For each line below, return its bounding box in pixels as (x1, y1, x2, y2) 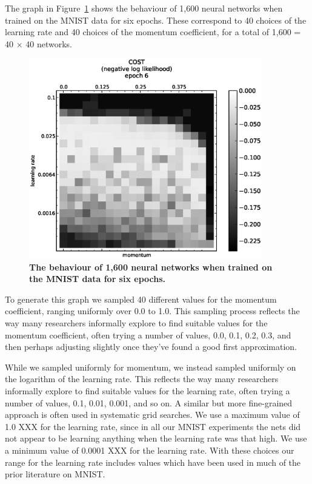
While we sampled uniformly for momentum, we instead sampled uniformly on (5, 360, 296, 373)
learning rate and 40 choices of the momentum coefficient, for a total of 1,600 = (5, 25, 301, 38)
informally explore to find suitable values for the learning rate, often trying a (5, 384, 290, 397)
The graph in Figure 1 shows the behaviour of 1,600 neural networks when (5, 2, 283, 14)
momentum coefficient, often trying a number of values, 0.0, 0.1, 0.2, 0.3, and (5, 328, 291, 341)
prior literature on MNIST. (5, 468, 105, 480)
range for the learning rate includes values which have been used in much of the (5, 455, 301, 468)
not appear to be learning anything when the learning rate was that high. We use (5, 432, 307, 445)
